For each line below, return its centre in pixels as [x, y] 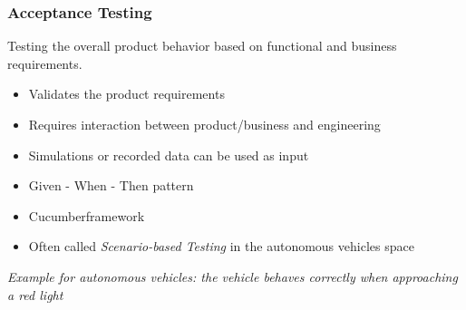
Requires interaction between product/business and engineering [204, 124]
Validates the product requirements [126, 94]
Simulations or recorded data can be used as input [169, 155]
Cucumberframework [87, 215]
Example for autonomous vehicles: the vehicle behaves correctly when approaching [233, 276]
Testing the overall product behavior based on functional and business [202, 46]
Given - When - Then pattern [111, 185]
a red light [35, 294]
